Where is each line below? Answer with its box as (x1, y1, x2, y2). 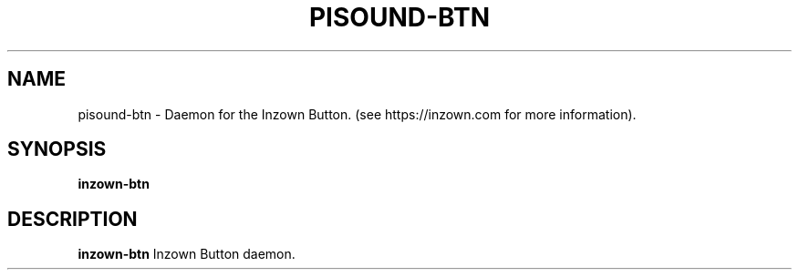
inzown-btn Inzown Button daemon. (78, 246, 296, 262)
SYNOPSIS (7, 138, 107, 161)
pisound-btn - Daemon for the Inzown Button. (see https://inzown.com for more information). (78, 106, 637, 122)
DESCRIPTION (7, 207, 138, 231)
